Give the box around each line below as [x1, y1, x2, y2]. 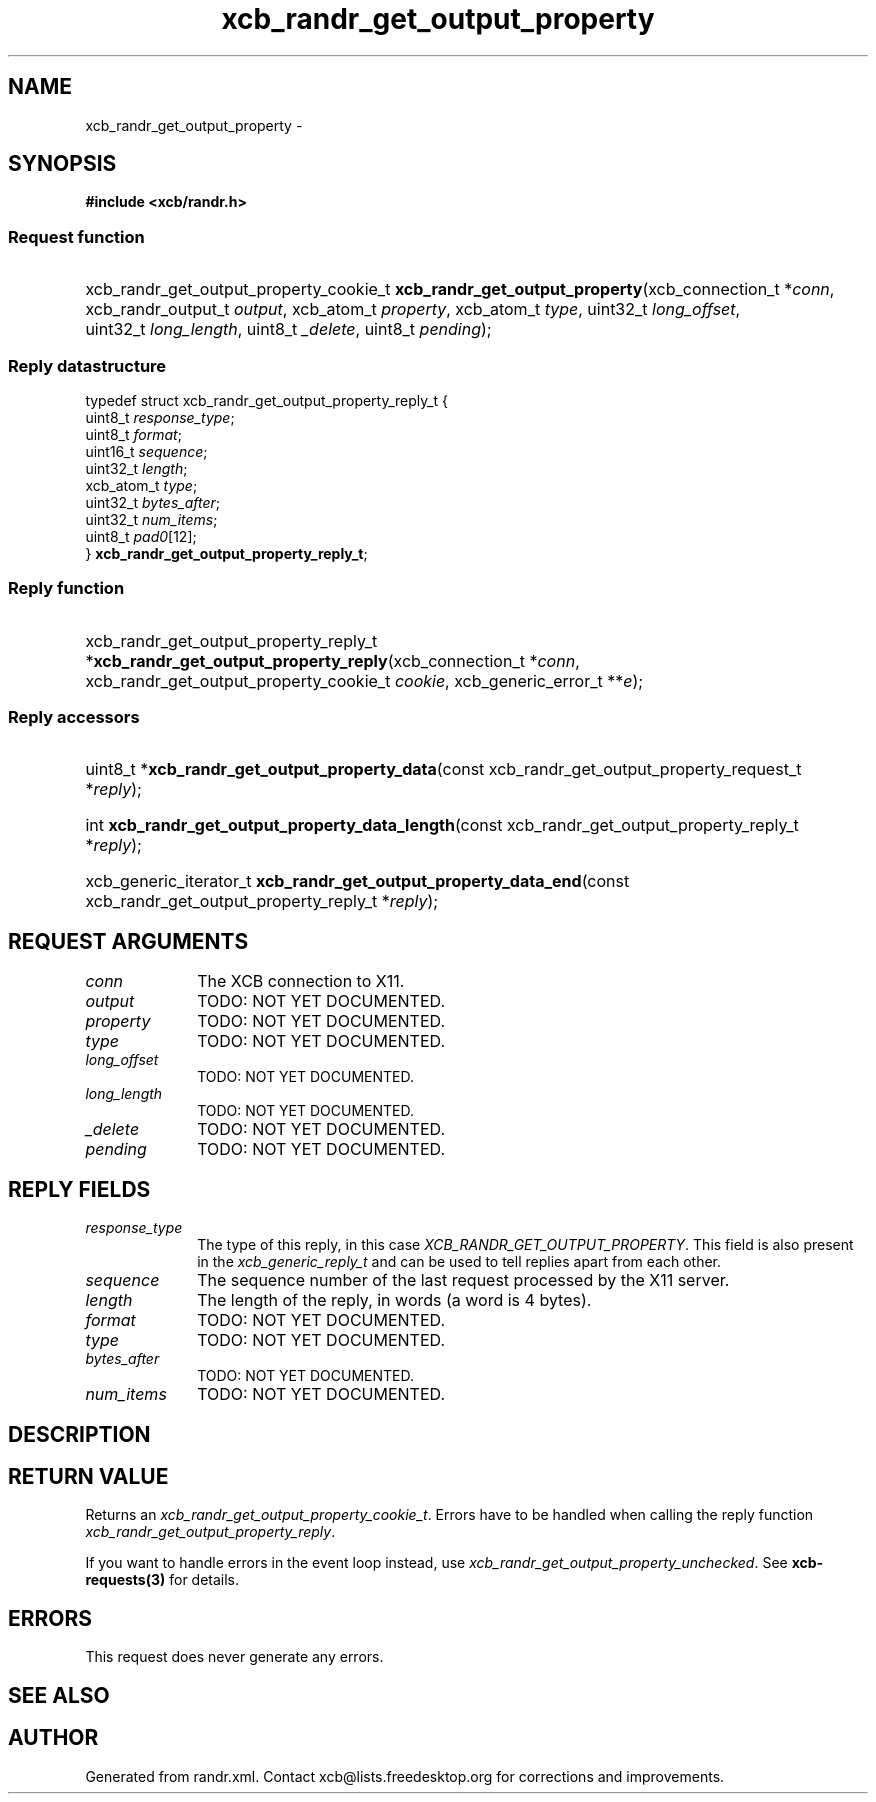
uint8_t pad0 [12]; [85, 527, 197, 545]
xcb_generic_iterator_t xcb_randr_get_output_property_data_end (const [85, 871, 630, 892]
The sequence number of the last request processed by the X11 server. [197, 1270, 730, 1291]
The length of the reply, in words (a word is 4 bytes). [197, 1290, 592, 1311]
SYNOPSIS [8, 151, 117, 177]
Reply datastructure [8, 355, 167, 376]
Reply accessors [8, 707, 140, 728]
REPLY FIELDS [8, 1176, 151, 1202]
